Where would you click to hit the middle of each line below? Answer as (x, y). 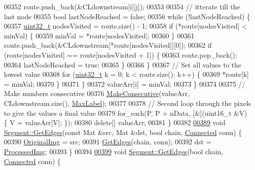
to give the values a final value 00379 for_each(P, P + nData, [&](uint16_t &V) (126, 113)
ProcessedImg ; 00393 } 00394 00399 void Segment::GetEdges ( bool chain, (114, 151)
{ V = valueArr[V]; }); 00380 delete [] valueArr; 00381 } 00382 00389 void (115, 122)
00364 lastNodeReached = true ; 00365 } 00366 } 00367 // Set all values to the (123, 64)
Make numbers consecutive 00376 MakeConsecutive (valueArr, (97, 93)
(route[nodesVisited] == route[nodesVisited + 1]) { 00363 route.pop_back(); (121, 54)
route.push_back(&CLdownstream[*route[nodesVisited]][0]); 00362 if (108, 45)
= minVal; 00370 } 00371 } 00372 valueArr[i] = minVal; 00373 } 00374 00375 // (125, 84)
